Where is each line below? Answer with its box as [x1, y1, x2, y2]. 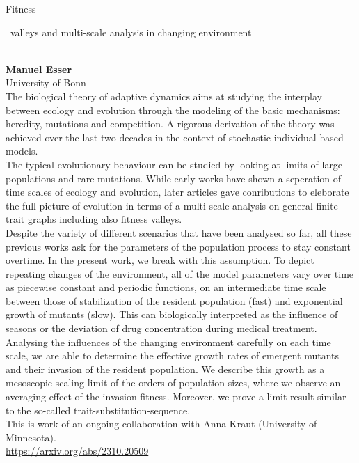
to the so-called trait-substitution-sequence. [6, 402, 191, 417]
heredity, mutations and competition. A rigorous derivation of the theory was [6, 116, 335, 131]
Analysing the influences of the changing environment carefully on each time [6, 334, 331, 349]
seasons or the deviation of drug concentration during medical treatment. [6, 321, 317, 336]
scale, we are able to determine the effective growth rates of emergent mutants [6, 348, 340, 363]
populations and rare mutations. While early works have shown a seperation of [6, 171, 342, 185]
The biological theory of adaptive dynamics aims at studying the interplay [6, 88, 322, 103]
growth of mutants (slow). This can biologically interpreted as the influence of [6, 307, 338, 322]
